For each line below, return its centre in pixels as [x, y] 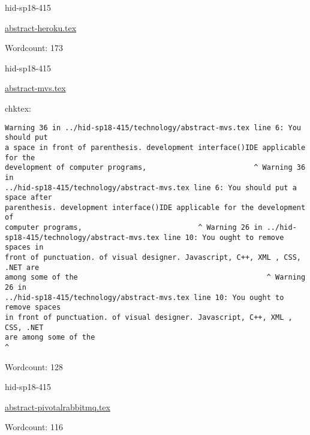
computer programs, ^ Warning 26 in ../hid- [151, 228]
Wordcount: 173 [34, 48]
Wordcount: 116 [34, 427]
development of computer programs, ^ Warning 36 [155, 168]
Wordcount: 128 [34, 366]
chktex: [18, 108]
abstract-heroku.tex [41, 27]
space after [28, 198]
